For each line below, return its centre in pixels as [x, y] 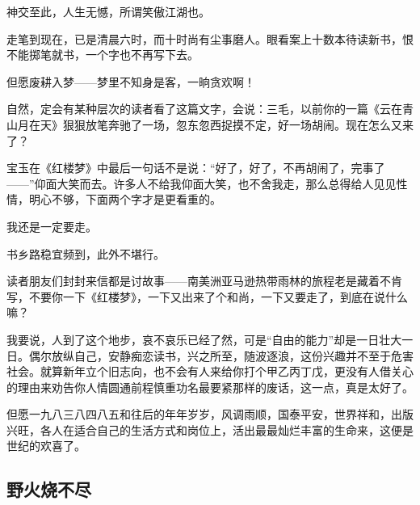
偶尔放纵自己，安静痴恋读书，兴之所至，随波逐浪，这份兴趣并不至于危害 [221, 355]
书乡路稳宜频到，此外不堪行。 [86, 253]
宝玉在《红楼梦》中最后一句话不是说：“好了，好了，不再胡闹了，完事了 [196, 168]
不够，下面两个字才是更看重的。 [136, 199]
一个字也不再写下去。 [142, 55]
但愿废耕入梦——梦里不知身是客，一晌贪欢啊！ [131, 81]
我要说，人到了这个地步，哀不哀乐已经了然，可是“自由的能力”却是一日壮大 [204, 339]
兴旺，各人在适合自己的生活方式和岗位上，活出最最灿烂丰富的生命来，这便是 [210, 429]
